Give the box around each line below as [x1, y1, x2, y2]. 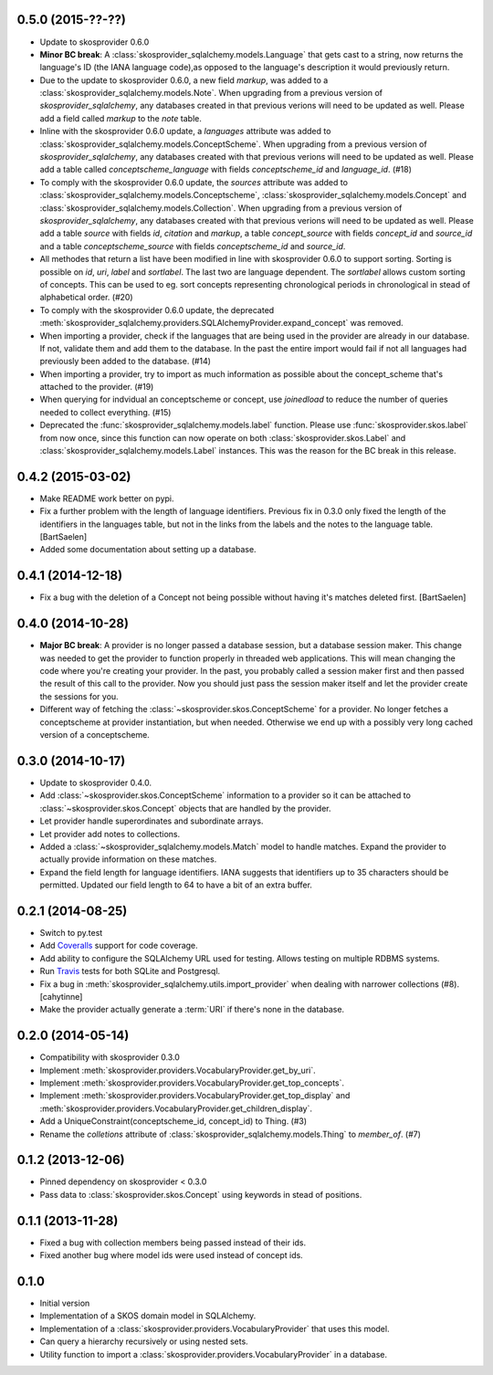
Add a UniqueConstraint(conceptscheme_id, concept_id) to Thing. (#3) [39, 1116, 308, 1127]
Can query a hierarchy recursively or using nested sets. [39, 1336, 248, 1347]
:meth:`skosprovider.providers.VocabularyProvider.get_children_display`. [39, 1103, 312, 1114]
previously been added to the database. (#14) [39, 356, 212, 367]
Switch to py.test [39, 927, 103, 938]
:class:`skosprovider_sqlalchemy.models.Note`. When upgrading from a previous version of [39, 88, 383, 99]
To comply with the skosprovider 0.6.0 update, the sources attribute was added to [39, 176, 349, 187]
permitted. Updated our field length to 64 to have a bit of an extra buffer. [39, 879, 312, 890]
